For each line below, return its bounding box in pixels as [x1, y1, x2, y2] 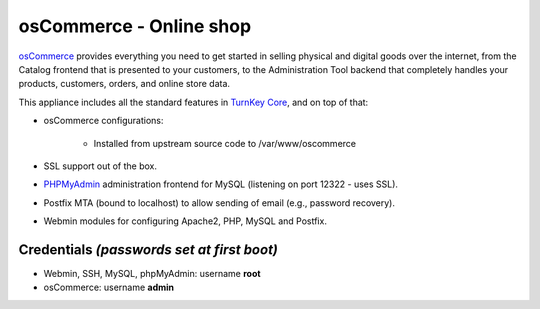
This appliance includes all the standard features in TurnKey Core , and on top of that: [18, 96, 369, 108]
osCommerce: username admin [43, 281, 175, 294]
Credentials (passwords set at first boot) [18, 241, 279, 258]
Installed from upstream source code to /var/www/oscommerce [93, 137, 357, 149]
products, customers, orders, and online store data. [18, 78, 230, 90]
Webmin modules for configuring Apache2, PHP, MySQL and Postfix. [43, 215, 327, 227]
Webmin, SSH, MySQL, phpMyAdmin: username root [43, 267, 261, 279]
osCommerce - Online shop [18, 15, 252, 37]
